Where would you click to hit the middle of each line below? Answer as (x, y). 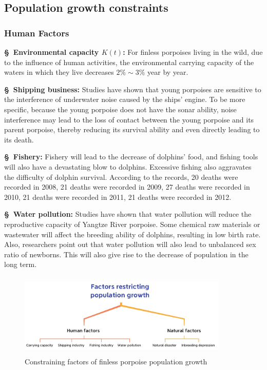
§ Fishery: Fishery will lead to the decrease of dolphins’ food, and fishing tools (131, 157)
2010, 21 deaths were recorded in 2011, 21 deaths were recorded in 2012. (118, 197)
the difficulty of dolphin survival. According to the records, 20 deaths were (121, 177)
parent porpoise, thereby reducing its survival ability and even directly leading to (132, 129)
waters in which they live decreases (59, 72)
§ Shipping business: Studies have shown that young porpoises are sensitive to (133, 89)
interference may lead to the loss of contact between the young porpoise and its (129, 119)
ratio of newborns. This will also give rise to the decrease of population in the (126, 254)
